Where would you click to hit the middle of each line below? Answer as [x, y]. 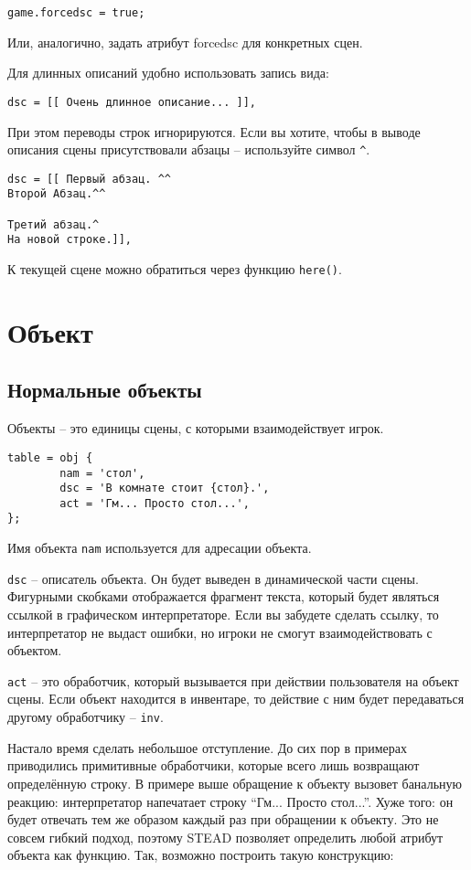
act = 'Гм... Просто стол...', [155, 503]
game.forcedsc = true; [76, 13]
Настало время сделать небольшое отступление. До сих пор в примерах [207, 747]
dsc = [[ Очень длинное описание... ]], [132, 102]
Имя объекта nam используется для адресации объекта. [160, 548]
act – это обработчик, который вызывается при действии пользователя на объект [233, 680]
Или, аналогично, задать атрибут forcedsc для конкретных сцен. [185, 42]
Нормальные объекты [105, 390]
